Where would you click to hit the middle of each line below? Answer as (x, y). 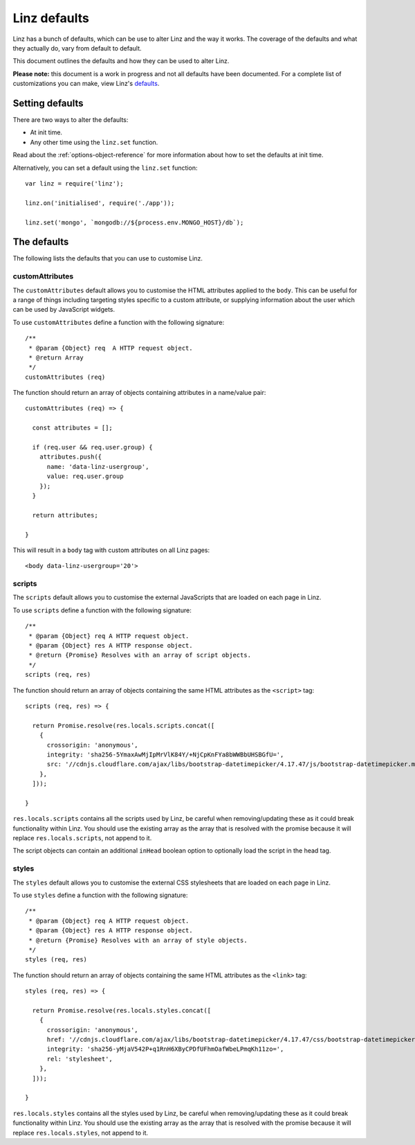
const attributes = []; (73, 428)
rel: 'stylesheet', (80, 1059)
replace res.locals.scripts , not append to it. (82, 838)
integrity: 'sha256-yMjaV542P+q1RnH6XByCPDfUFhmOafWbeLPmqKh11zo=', (165, 1049)
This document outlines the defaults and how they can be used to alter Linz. (121, 61)
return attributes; (65, 515)
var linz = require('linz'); (74, 183)
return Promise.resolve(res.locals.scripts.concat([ (123, 725)
